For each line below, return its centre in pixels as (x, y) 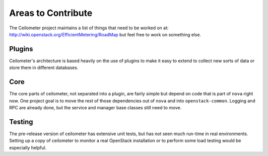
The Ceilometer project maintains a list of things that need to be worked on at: (89, 28)
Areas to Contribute (51, 13)
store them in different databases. (44, 68)
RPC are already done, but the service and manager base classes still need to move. (95, 107)
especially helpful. (28, 148)
